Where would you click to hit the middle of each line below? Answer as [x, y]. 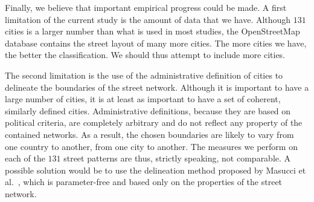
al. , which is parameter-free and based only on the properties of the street [144, 182]
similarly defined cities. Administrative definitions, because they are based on [148, 110]
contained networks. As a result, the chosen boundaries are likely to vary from [149, 134]
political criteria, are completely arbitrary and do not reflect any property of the [154, 122]
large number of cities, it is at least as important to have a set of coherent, [143, 99]
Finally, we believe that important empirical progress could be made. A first [146, 7]
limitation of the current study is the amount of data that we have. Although [148, 19]
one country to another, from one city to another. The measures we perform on [151, 146]
